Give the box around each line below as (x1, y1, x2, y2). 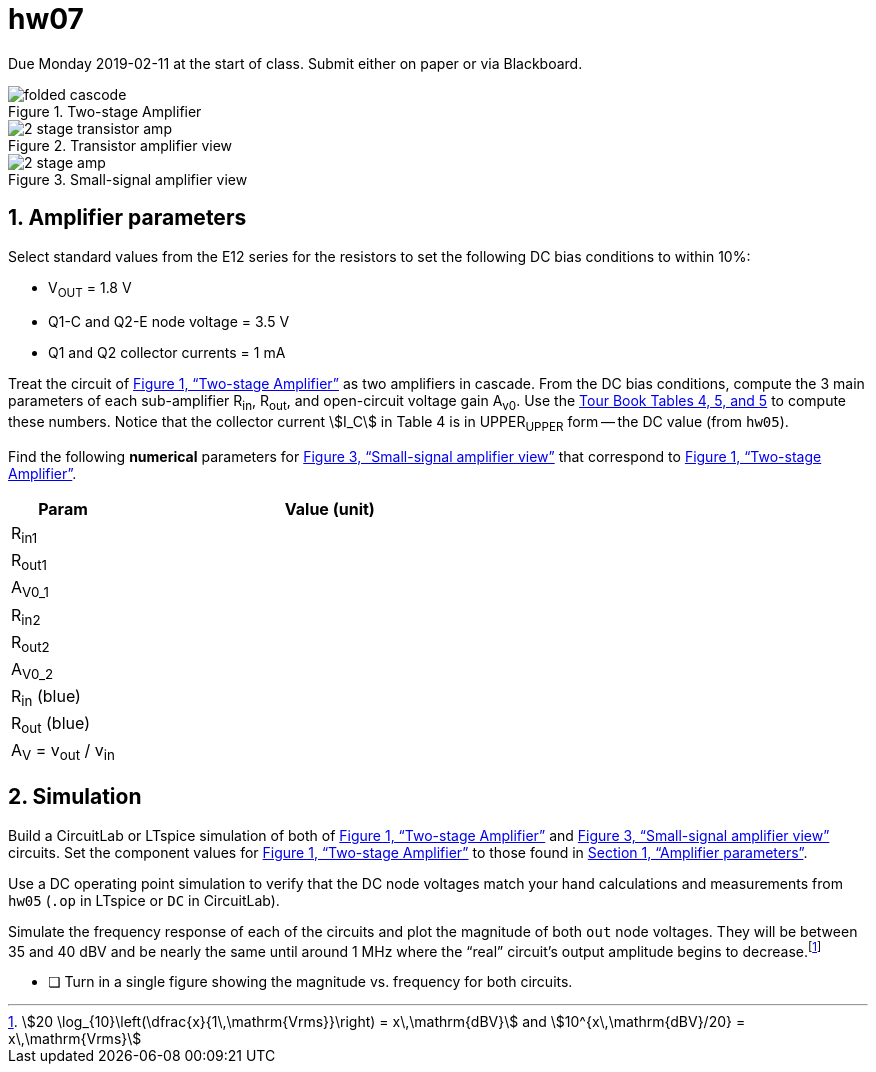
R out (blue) (11, 713, 90, 737)
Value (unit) (284, 498, 375, 519)
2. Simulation (8, 784, 142, 810)
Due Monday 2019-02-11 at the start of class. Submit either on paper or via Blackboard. (8, 54, 583, 72)
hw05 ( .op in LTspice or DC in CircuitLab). (8, 891, 280, 909)
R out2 (11, 631, 50, 655)
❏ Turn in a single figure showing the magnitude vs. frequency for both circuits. (48, 973, 573, 991)
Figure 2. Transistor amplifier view (8, 136, 233, 154)
